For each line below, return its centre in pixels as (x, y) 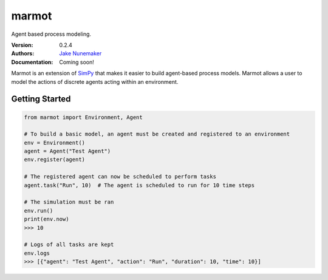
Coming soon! (77, 62)
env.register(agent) (54, 160)
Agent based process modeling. (51, 34)
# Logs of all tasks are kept (69, 245)
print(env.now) (46, 219)
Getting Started (41, 99)
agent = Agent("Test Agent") (67, 151)
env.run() (39, 210)
